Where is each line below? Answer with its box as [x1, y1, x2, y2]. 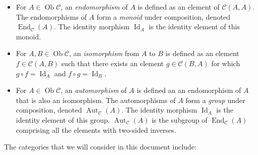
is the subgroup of [151, 114, 208, 125]
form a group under [185, 94, 245, 105]
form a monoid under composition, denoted [96, 11, 231, 22]
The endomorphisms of [16, 11, 87, 22]
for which [211, 58, 240, 68]
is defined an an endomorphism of [136, 85, 241, 95]
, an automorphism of [61, 85, 127, 95]
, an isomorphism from [69, 48, 139, 59]
